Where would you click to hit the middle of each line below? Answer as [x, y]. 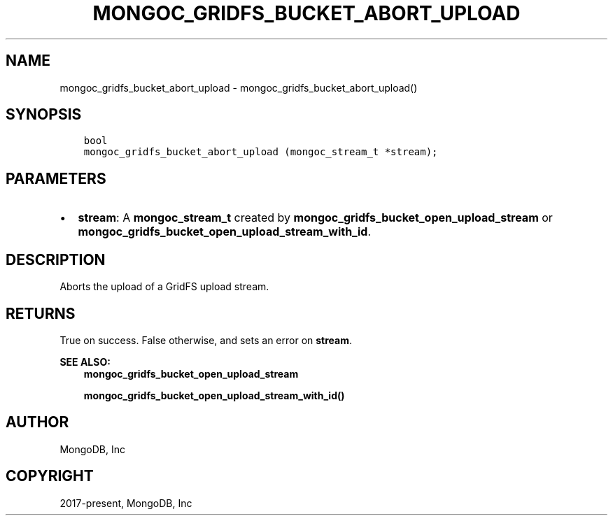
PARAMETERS [56, 178]
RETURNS [41, 313]
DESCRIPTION [56, 259]
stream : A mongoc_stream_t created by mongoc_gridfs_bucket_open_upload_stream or [315, 218]
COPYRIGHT [50, 476]
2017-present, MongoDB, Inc [126, 503]
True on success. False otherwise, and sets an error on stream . [206, 340]
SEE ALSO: [85, 362]
